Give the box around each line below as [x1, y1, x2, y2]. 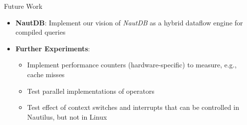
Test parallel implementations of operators [27, 85, 154, 96]
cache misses [27, 69, 65, 79]
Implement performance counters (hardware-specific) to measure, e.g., [27, 60, 237, 70]
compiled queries [15, 27, 66, 37]
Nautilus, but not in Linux [27, 111, 107, 122]
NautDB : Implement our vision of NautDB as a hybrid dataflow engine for [15, 17, 243, 27]
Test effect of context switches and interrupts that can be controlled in [27, 102, 240, 112]
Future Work [4, 1, 43, 11]
